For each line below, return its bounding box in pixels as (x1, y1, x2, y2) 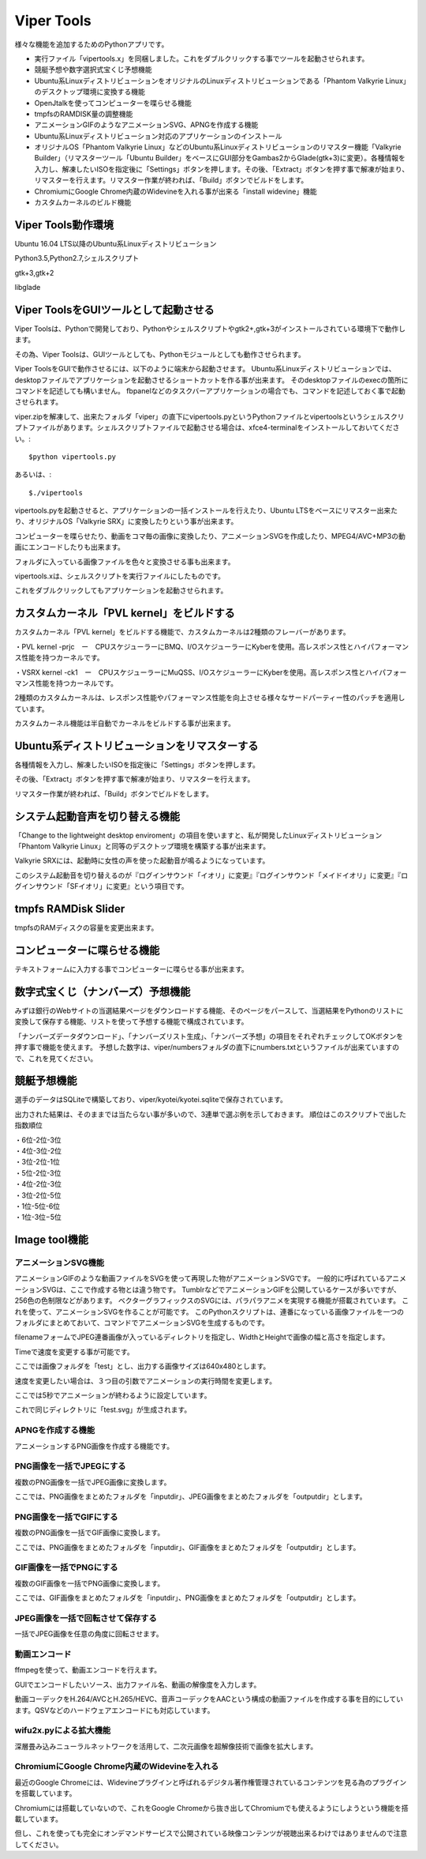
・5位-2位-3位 (14, 1168, 62, 1177)
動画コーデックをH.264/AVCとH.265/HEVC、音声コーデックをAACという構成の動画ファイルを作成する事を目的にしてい (14, 1695, 404, 1704)
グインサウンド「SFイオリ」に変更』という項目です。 (14, 882, 189, 891)
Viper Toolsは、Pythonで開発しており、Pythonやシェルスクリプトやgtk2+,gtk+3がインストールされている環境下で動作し (14, 324, 406, 333)
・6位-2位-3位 (14, 1135, 62, 1145)
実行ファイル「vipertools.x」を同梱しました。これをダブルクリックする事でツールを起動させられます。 (34, 54, 369, 63)
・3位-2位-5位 (14, 1190, 62, 1200)
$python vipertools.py (28, 452, 117, 461)
